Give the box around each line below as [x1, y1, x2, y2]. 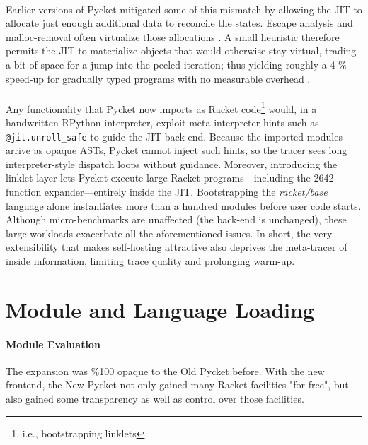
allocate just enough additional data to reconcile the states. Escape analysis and [6, 16, 353, 30]
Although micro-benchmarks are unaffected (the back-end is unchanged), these [6, 212, 347, 227]
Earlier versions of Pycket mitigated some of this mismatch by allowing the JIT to [6, 1, 362, 16]
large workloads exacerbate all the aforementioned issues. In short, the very [6, 225, 333, 240]
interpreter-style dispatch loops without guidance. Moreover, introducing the [6, 156, 338, 171]
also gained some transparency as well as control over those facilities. [6, 391, 304, 405]
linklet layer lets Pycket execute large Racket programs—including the [6, 170, 311, 185]
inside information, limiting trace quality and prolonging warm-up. [6, 254, 295, 268]
